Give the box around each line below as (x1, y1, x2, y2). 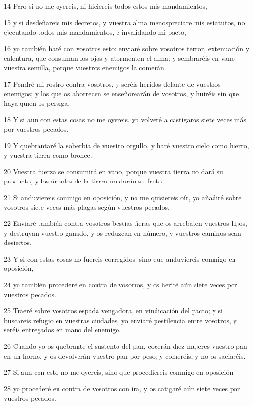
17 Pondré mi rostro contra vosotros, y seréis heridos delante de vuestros (4, 79, 221, 89)
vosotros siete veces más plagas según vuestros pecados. (4, 202, 170, 212)
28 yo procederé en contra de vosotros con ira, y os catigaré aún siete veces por (4, 383, 240, 393)
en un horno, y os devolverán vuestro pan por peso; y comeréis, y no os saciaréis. (4, 350, 246, 361)
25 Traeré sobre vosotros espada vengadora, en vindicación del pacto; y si (4, 305, 223, 316)
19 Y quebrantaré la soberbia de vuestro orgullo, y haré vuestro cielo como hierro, (4, 140, 249, 150)
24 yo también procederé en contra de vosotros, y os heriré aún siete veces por (4, 280, 237, 290)
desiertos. (4, 237, 32, 247)
